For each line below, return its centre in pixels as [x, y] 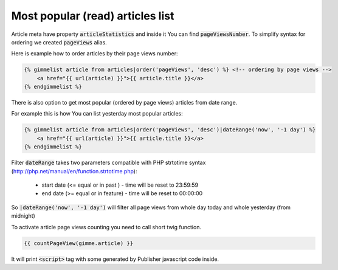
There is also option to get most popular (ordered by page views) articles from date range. [124, 103]
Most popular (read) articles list [93, 16]
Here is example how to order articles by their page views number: [95, 54]
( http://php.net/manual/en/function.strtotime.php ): [74, 171]
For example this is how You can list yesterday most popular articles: [97, 114]
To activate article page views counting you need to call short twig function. [106, 227]
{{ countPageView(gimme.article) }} [79, 243]
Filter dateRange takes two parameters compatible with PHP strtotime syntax [109, 163]
